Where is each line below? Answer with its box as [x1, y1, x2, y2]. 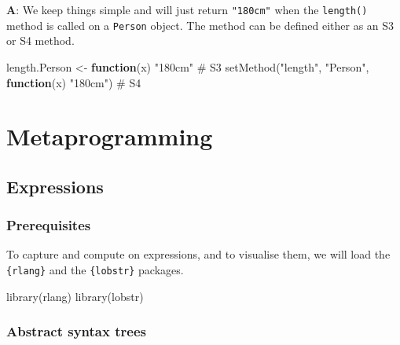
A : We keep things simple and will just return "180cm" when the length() [6, 2, 368, 17]
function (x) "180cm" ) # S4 [6, 74, 141, 90]
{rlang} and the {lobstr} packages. [6, 262, 184, 278]
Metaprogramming [6, 120, 213, 152]
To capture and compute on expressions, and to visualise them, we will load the [6, 246, 391, 262]
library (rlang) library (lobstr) [6, 288, 144, 304]
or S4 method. [6, 32, 75, 49]
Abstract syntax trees [6, 321, 146, 341]
